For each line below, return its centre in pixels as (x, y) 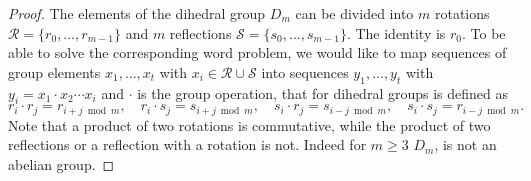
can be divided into (354, 13)
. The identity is (396, 32)
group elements (54, 71)
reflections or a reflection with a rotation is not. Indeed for (187, 144)
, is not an (465, 144)
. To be (484, 32)
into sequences (305, 71)
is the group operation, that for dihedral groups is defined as (322, 92)
